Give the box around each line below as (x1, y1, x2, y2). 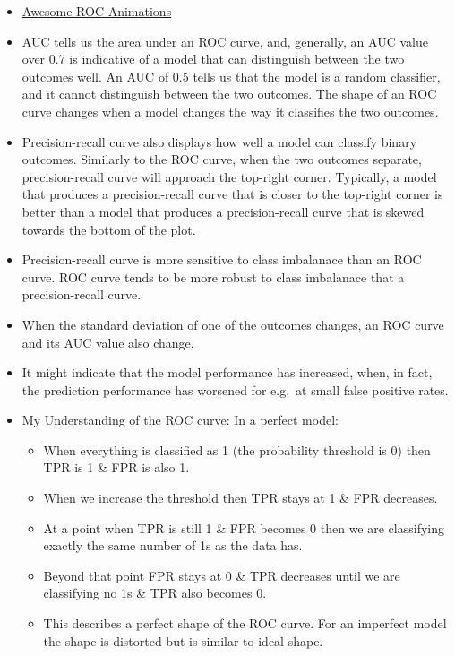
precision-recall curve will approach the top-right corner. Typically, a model (21, 167, 437, 186)
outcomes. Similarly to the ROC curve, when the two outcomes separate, (21, 150, 422, 168)
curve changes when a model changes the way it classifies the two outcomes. (21, 101, 439, 120)
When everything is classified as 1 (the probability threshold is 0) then (43, 440, 431, 459)
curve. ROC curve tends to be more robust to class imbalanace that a (21, 267, 405, 286)
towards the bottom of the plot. (21, 220, 196, 238)
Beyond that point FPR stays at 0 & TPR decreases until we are (43, 565, 400, 584)
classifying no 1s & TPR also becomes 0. (43, 583, 267, 602)
